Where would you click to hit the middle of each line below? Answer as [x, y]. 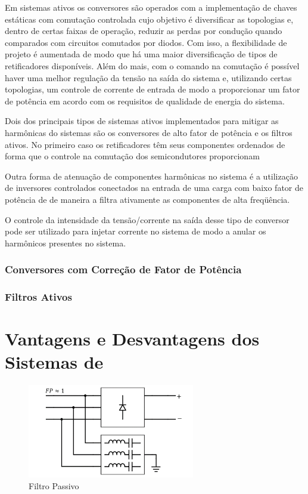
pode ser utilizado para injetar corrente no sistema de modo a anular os [136, 231]
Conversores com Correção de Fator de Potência [123, 269]
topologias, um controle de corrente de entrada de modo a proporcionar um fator [153, 89]
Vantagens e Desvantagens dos [132, 339]
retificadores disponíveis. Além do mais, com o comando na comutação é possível [152, 65]
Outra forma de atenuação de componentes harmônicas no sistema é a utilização [151, 176]
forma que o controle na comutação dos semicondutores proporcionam [132, 156]
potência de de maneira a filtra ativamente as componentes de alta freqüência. [147, 199]
